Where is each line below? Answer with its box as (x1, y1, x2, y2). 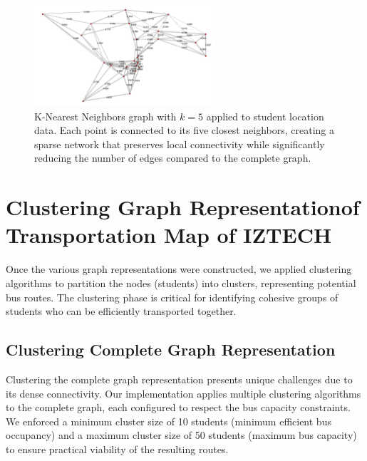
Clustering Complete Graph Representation (6, 338, 336, 361)
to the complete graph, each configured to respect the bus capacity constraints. (6, 400, 351, 415)
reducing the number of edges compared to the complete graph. (34, 150, 311, 165)
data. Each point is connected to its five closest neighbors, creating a (34, 123, 335, 138)
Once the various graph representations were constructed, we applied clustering (6, 261, 352, 276)
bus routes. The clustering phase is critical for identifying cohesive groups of (6, 289, 338, 304)
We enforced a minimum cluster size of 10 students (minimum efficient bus (6, 413, 331, 428)
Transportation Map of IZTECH (6, 220, 332, 249)
